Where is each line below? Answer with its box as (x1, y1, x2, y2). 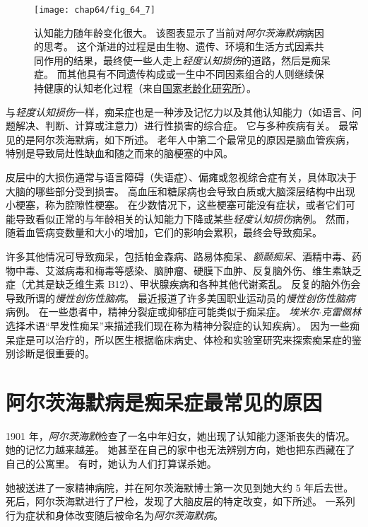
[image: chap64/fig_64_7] (34, 5, 155, 15)
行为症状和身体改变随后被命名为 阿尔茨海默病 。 (6, 507, 223, 522)
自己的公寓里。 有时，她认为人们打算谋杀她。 (6, 456, 217, 471)
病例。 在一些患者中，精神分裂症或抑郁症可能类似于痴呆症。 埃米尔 (6, 304, 319, 319)
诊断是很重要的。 (15, 346, 95, 361)
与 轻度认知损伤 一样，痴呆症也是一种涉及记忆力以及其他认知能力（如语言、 (6, 104, 352, 119)
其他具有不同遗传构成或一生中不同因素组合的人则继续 (66, 66, 314, 81)
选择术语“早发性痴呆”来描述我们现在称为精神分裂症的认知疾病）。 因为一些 (6, 318, 350, 332)
